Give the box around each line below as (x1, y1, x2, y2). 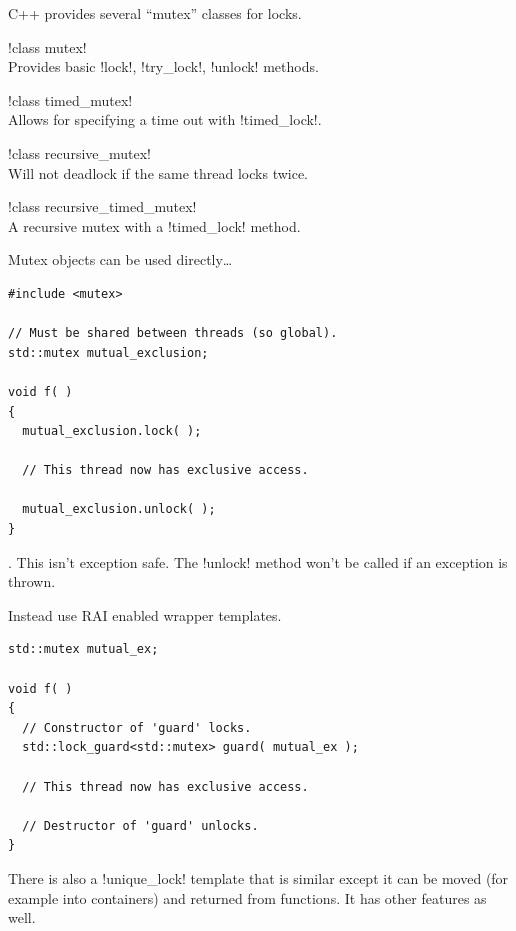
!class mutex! (8, 36, 87, 57)
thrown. (8, 571, 56, 592)
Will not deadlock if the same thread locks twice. (8, 162, 309, 183)
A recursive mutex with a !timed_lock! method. (8, 215, 301, 236)
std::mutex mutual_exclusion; (8, 345, 209, 360)
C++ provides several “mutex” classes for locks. (8, 3, 302, 23)
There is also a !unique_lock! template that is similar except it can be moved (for (8, 867, 509, 888)
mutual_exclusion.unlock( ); (22, 502, 216, 517)
